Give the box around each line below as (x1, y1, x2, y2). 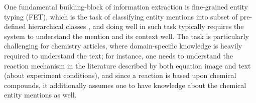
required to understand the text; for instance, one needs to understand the (4, 50, 233, 60)
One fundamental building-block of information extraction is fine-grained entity (4, 1, 248, 11)
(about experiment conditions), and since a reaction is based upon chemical (4, 70, 236, 80)
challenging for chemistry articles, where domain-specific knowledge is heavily (4, 40, 242, 51)
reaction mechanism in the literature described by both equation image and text (4, 60, 251, 70)
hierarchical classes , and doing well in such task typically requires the (28, 21, 244, 31)
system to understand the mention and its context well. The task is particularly (4, 30, 249, 41)
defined (4, 21, 26, 31)
